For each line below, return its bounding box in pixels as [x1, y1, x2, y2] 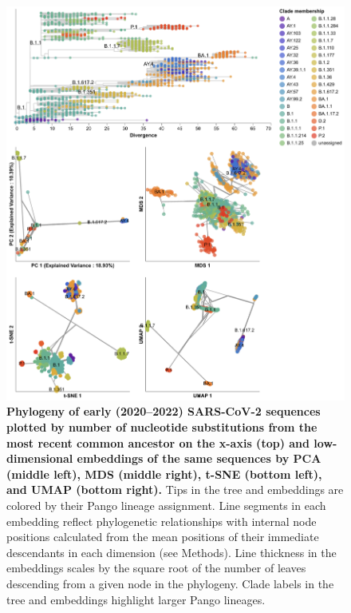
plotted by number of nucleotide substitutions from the [6, 419, 317, 435]
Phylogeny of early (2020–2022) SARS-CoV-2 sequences [6, 403, 321, 420]
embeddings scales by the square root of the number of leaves [6, 559, 306, 576]
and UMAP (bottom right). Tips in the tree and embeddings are [6, 481, 344, 498]
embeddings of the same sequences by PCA [77, 450, 321, 467]
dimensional [6, 450, 73, 467]
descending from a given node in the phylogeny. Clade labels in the [6, 575, 334, 591]
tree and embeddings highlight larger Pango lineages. [6, 591, 266, 607]
